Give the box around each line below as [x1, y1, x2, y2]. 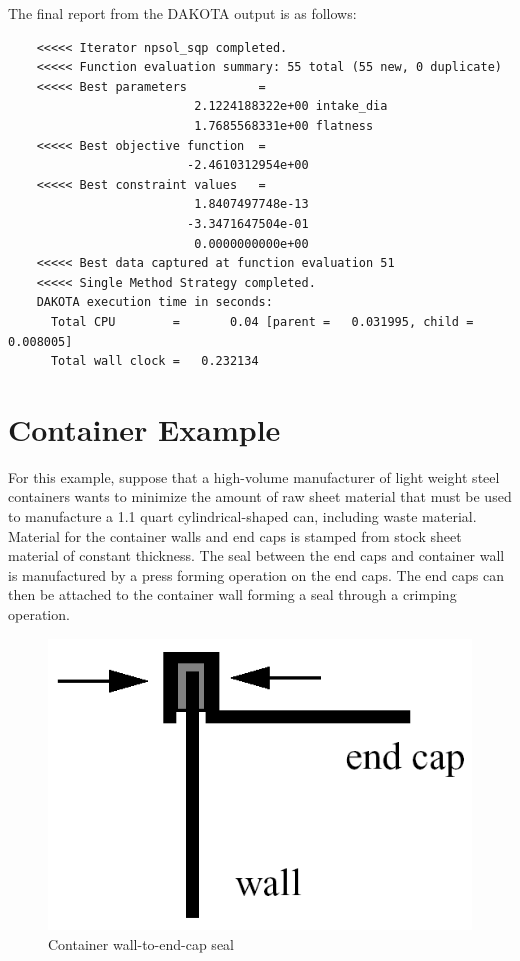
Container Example [8, 408, 281, 449]
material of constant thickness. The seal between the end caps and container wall [8, 545, 505, 566]
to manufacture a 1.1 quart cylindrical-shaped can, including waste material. [8, 506, 477, 526]
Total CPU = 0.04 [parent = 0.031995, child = [50, 314, 474, 329]
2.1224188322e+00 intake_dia [194, 99, 388, 114]
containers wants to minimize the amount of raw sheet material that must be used [8, 486, 512, 507]
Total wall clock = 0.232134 [50, 354, 259, 369]
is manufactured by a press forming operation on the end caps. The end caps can [8, 564, 504, 585]
